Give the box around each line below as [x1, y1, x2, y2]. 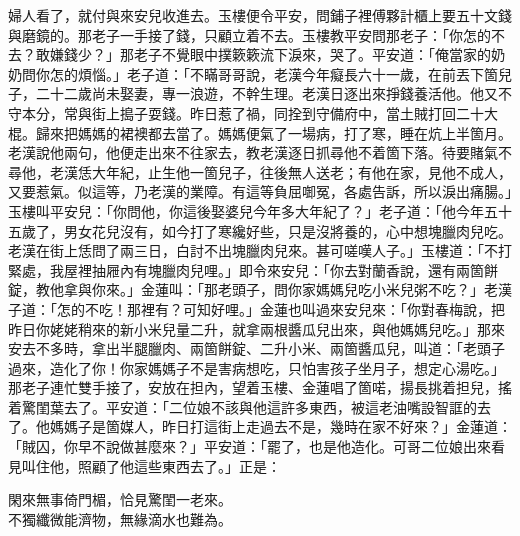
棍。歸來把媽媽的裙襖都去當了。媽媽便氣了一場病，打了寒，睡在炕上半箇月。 [8, 122, 512, 143]
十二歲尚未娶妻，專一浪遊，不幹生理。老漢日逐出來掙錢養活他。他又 [49, 83, 498, 104]
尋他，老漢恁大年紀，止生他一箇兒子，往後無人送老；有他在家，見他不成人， [8, 161, 512, 182]
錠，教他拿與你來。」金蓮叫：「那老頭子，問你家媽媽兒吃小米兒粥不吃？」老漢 [8, 279, 512, 300]
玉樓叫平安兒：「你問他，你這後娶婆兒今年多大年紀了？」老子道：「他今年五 [8, 200, 498, 221]
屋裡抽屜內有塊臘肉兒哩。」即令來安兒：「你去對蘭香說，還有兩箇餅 [63, 259, 498, 280]
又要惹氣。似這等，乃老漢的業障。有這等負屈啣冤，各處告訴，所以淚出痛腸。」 [8, 181, 512, 202]
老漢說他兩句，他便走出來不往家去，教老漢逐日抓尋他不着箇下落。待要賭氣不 [8, 142, 512, 163]
